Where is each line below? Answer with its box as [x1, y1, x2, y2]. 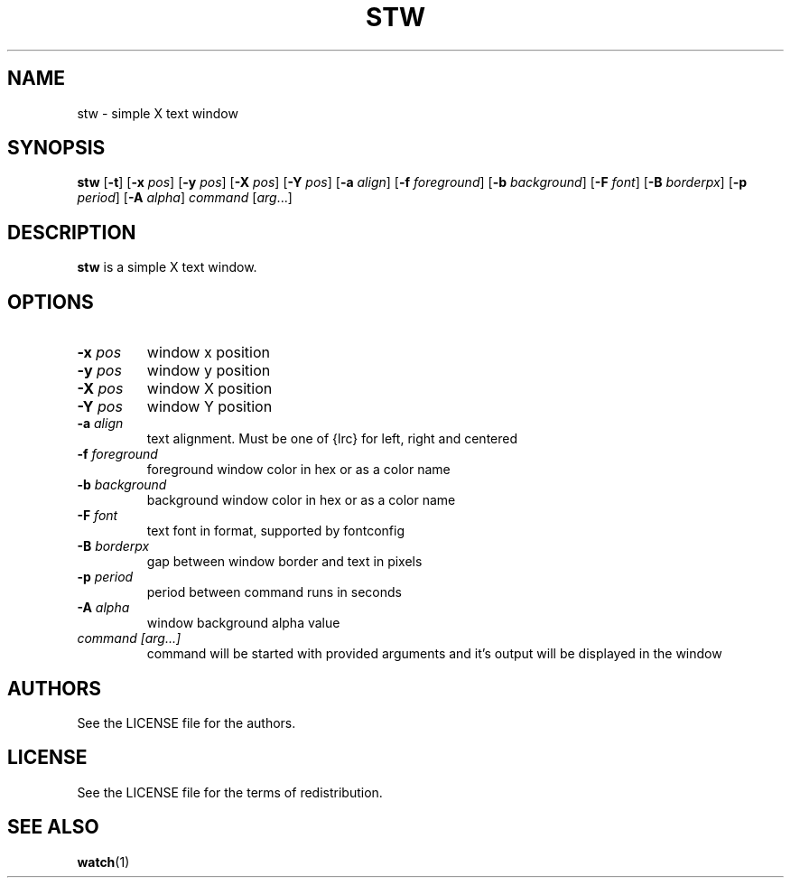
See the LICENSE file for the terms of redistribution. [77, 784, 383, 800]
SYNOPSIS [7, 136, 106, 160]
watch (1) [77, 853, 130, 870]
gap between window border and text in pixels [146, 554, 423, 570]
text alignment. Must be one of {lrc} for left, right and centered [146, 431, 518, 447]
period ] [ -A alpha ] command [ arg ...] [77, 190, 293, 206]
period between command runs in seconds [146, 584, 402, 601]
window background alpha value [146, 615, 340, 631]
